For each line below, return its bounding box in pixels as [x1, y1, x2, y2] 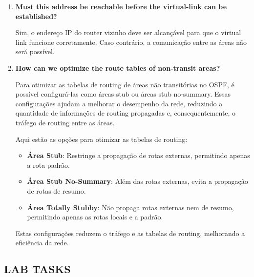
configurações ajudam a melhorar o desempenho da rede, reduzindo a [15, 98, 223, 108]
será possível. [15, 46, 55, 57]
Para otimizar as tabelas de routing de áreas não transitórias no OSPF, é [15, 79, 234, 89]
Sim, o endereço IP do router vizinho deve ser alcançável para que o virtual [15, 27, 241, 38]
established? [15, 11, 57, 21]
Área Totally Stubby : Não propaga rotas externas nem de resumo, [27, 202, 234, 212]
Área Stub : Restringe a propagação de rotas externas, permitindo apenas [27, 150, 250, 160]
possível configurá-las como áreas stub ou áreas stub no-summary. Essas [15, 89, 231, 99]
